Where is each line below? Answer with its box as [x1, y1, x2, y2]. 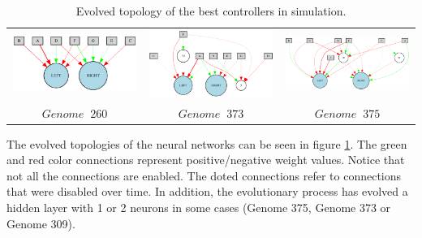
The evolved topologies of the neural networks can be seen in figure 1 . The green [6, 135, 407, 152]
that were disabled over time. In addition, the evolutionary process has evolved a [6, 183, 408, 200]
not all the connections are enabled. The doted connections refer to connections [6, 167, 402, 184]
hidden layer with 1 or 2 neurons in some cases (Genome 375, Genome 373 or [6, 199, 391, 216]
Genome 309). [6, 214, 75, 232]
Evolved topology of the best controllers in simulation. [75, 2, 347, 19]
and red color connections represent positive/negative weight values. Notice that [6, 151, 405, 168]
